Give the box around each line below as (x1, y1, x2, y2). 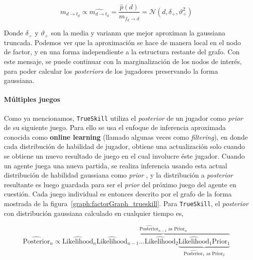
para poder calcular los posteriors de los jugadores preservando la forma (4, 65, 218, 76)
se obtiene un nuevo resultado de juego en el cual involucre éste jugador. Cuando (4, 150, 245, 161)
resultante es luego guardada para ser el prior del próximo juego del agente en (4, 179, 236, 189)
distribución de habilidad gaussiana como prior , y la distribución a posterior (4, 170, 233, 180)
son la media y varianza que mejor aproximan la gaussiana (51, 28, 225, 38)
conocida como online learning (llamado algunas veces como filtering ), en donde (4, 131, 248, 142)
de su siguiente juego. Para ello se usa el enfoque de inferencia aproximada (4, 122, 226, 132)
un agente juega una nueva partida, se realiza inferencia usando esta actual (4, 160, 227, 170)
